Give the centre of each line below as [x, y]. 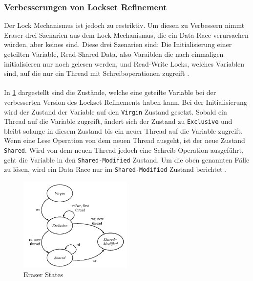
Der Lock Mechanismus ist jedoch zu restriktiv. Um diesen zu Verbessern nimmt [124, 25]
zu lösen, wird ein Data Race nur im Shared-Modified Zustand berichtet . [116, 169]
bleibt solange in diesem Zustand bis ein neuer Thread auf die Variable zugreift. [123, 130]
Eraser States [43, 274]
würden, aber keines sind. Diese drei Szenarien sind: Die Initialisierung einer [118, 44]
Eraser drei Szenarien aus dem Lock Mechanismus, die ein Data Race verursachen [126, 35]
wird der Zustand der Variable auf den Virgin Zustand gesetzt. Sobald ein [116, 111]
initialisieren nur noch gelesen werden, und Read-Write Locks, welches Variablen [124, 63]
